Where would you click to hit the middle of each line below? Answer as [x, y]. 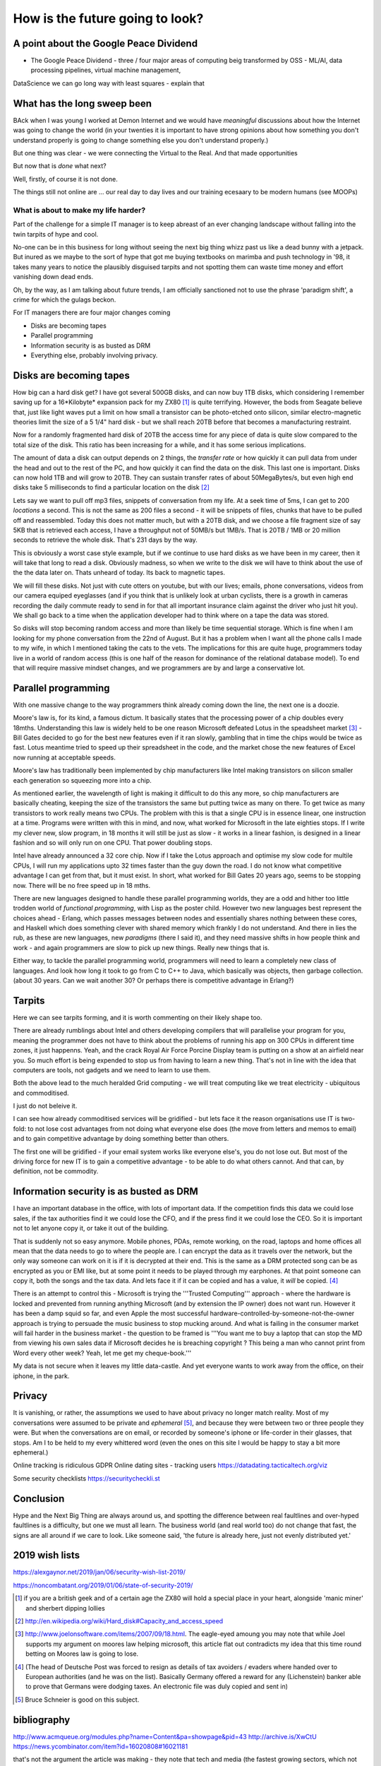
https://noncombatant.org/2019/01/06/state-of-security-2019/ [103, 1585]
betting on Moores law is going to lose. [82, 1654]
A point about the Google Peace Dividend [105, 43]
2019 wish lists [47, 1555]
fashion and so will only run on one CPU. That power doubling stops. [113, 842]
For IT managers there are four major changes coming [92, 313]
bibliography [42, 1720]
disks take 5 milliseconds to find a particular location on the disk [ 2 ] [111, 487]
